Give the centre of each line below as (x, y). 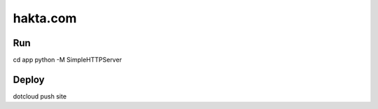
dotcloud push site (40, 96)
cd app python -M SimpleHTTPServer (68, 60)
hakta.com (45, 18)
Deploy (29, 79)
